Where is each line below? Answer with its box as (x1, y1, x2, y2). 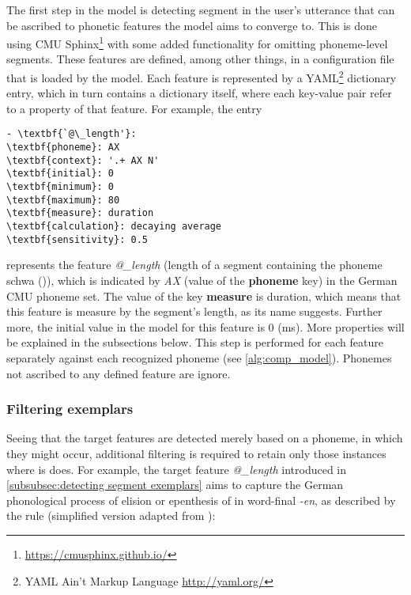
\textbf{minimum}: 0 (6, 181, 115, 193)
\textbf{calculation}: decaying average (6, 221, 222, 233)
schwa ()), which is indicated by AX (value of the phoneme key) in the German (6, 271, 398, 288)
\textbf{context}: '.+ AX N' (6, 154, 160, 166)
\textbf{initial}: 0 (6, 168, 115, 180)
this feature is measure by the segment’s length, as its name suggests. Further (6, 303, 383, 320)
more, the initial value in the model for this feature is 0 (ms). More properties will (6, 318, 405, 335)
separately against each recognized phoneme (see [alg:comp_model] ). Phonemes (6, 349, 392, 366)
